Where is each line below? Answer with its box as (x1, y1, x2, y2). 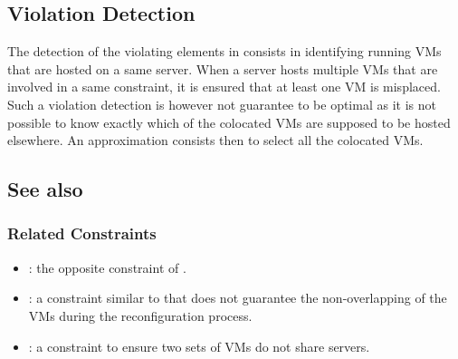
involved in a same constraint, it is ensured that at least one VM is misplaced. (7, 77, 441, 96)
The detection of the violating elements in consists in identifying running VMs (7, 42, 442, 61)
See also (7, 175, 83, 203)
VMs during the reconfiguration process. (28, 306, 253, 325)
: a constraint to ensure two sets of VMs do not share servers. (28, 336, 370, 355)
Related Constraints (7, 222, 157, 245)
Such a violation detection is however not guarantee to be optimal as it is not (7, 94, 436, 113)
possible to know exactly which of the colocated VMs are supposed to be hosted (7, 112, 451, 131)
